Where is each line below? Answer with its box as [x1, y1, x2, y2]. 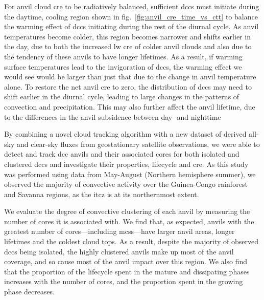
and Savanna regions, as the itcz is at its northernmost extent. [4, 188, 199, 199]
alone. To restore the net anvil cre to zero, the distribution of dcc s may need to [4, 81, 252, 92]
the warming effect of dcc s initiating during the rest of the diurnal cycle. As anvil [4, 21, 259, 32]
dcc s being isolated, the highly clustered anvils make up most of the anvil [4, 246, 234, 256]
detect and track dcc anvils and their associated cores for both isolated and [4, 148, 239, 159]
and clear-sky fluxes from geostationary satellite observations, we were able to [16, 138, 260, 149]
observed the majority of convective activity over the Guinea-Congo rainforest [4, 179, 248, 189]
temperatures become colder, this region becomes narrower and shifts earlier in [4, 31, 251, 41]
